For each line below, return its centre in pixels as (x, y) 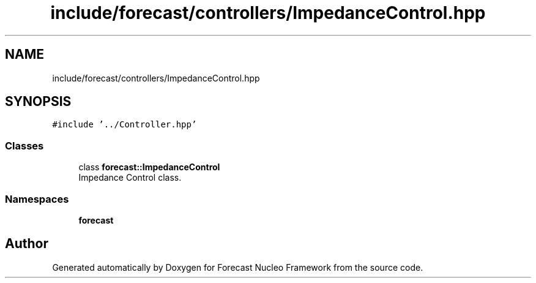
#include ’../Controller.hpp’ (125, 125)
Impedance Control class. (130, 178)
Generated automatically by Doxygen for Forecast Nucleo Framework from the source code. (238, 267)
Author (27, 244)
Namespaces (37, 199)
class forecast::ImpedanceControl (149, 167)
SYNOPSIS (38, 102)
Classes (24, 145)
